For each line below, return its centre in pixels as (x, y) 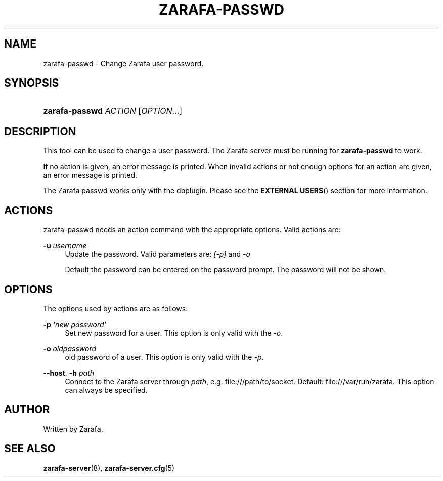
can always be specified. (106, 390)
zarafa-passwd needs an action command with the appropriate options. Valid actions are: (192, 230)
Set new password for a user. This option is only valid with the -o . (174, 333)
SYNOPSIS (32, 83)
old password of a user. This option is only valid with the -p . (164, 357)
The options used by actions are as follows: (116, 308)
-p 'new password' (75, 324)
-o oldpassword (70, 348)
